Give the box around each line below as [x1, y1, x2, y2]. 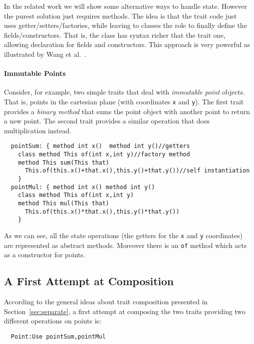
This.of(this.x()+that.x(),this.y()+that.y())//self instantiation [25, 167, 250, 174]
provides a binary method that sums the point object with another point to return [4, 106, 250, 116]
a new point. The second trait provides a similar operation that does [4, 116, 210, 126]
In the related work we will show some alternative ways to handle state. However [4, 1, 247, 11]
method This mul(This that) [18, 199, 109, 207]
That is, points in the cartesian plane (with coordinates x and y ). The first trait [4, 96, 244, 106]
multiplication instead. [4, 125, 72, 135]
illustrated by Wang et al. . [4, 49, 87, 59]
